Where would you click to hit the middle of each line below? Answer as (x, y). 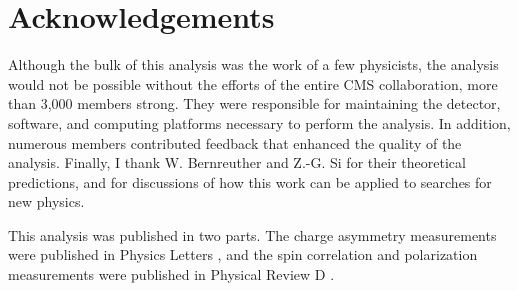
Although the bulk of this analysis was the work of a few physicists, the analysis (253, 64)
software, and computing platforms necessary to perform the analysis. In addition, (259, 122)
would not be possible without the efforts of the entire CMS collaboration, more (253, 83)
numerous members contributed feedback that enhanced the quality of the (235, 142)
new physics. (46, 201)
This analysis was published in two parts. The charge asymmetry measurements (252, 234)
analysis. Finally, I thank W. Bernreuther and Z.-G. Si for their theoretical (237, 162)
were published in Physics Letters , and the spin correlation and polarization (243, 254)
